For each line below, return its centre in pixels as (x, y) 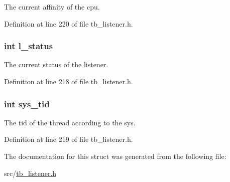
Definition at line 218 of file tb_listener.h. (69, 81)
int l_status (29, 46)
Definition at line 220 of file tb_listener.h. (69, 23)
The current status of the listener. (56, 64)
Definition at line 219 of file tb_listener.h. (69, 139)
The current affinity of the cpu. (52, 7)
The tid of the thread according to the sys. (70, 122)
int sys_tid (27, 104)
